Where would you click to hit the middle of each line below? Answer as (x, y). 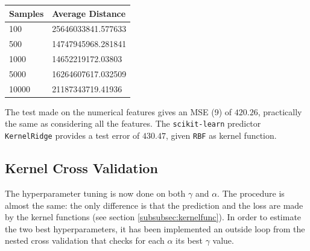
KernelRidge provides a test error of (72, 135)
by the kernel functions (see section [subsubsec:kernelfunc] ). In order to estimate (153, 217)
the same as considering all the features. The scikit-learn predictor (133, 123)
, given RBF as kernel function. (221, 135)
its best (189, 240)
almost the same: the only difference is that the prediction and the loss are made (154, 205)
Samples (27, 13)
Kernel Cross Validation (81, 168)
